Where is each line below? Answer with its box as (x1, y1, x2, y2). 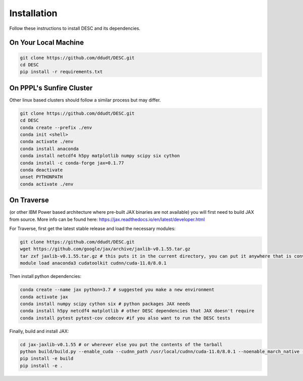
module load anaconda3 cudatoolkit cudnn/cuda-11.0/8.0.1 (20, 260, 167, 266)
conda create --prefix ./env (20, 124, 92, 130)
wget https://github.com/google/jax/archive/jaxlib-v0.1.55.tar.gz (20, 246, 191, 252)
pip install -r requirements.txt (20, 69, 103, 75)
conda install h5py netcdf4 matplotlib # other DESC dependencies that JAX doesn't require (20, 308, 255, 314)
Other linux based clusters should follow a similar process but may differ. (9, 97, 161, 103)
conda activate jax (20, 294, 68, 300)
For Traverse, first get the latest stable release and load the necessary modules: (9, 225, 176, 231)
